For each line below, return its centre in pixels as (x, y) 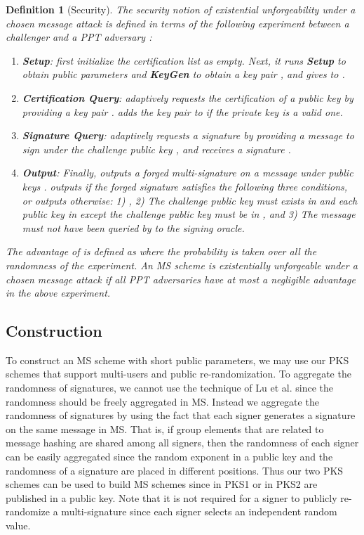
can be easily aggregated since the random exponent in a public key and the (169, 457)
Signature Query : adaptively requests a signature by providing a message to (188, 135)
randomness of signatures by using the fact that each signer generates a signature (181, 415)
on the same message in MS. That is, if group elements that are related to (165, 428)
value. (18, 526)
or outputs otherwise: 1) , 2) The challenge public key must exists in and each (190, 200)
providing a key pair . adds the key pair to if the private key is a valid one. (182, 111)
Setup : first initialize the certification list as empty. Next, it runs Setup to (184, 60)
